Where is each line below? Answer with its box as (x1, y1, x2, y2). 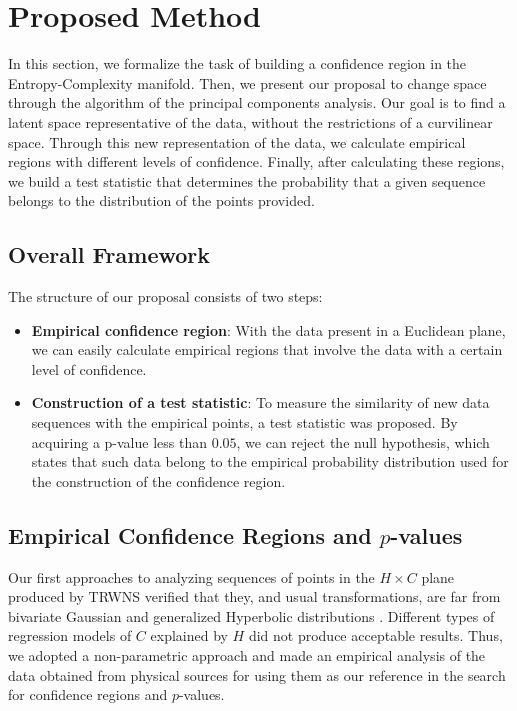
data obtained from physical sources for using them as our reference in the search (8, 664, 506, 685)
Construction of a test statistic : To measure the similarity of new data (31, 392, 490, 413)
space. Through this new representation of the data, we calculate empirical (8, 131, 466, 152)
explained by (150, 625, 228, 646)
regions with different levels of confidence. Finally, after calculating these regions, (8, 151, 505, 172)
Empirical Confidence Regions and (8, 519, 372, 550)
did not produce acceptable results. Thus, (248, 625, 503, 646)
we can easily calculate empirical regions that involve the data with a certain (31, 339, 503, 360)
